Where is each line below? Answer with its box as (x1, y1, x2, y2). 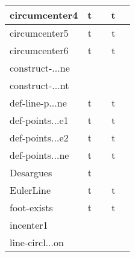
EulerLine (10, 183, 51, 197)
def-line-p (10, 96, 49, 110)
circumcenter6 (10, 43, 69, 57)
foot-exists (10, 200, 53, 214)
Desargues (10, 166, 52, 179)
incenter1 (10, 218, 48, 232)
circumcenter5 (10, 26, 69, 40)
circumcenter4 (10, 8, 78, 22)
